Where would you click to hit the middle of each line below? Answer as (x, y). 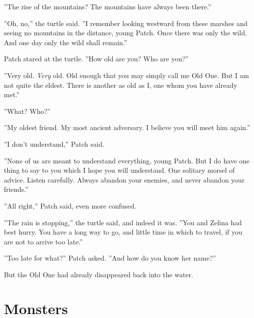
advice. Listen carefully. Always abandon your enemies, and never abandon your (124, 179)
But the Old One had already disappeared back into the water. (99, 274)
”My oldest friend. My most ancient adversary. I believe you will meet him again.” (127, 127)
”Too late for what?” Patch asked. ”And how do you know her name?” (110, 258)
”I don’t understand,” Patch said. (54, 144)
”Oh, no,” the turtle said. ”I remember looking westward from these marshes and (126, 23)
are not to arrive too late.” (43, 241)
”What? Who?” (27, 111)
